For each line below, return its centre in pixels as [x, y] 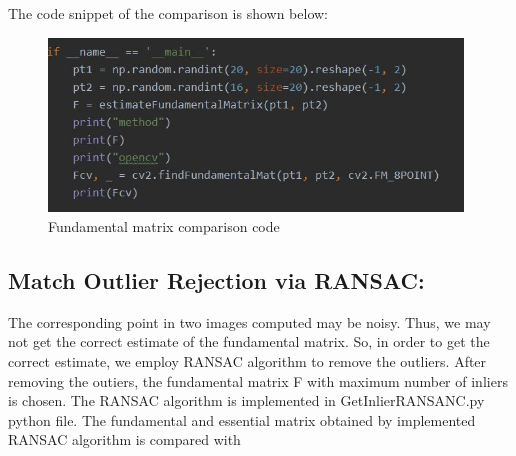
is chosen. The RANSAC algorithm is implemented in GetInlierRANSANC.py [246, 400]
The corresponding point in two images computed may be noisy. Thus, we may [249, 321]
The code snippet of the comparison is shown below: [168, 13]
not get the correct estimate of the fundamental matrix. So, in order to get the [249, 341]
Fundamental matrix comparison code [164, 225]
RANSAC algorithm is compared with [124, 439]
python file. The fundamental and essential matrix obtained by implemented [242, 419]
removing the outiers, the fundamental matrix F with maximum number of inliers [258, 380]
